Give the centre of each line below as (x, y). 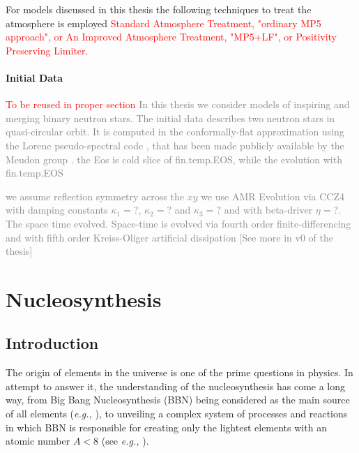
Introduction (52, 343)
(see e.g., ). (125, 441)
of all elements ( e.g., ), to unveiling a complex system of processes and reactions (177, 414)
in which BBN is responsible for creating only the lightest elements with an (166, 427)
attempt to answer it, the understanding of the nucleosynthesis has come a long (176, 386)
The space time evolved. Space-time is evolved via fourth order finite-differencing (178, 223)
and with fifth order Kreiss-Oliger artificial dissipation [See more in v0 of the (169, 237)
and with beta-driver (268, 210)
